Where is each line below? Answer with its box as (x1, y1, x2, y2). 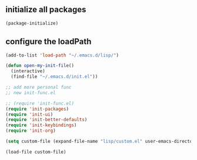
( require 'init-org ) (5, 128, 56, 134)
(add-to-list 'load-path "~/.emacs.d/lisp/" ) (5, 52, 119, 58)
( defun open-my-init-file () (5, 63, 75, 69)
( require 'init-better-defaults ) (5, 117, 88, 123)
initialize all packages (5, 5, 86, 15)
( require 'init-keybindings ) (5, 122, 77, 128)
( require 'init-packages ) (5, 106, 69, 112)
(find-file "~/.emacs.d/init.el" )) (11, 74, 98, 80)
